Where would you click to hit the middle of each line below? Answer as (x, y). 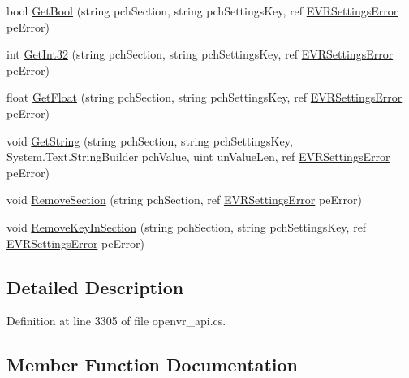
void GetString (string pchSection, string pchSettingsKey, (150, 140)
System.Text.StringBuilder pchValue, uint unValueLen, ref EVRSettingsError (198, 156)
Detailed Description (95, 287)
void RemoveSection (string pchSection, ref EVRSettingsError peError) (184, 200)
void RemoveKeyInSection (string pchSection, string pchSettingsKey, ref (187, 226)
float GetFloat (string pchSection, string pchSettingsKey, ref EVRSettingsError (204, 97)
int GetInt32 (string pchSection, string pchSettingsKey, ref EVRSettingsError (200, 54)
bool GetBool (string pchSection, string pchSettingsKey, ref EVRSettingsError (202, 11)
